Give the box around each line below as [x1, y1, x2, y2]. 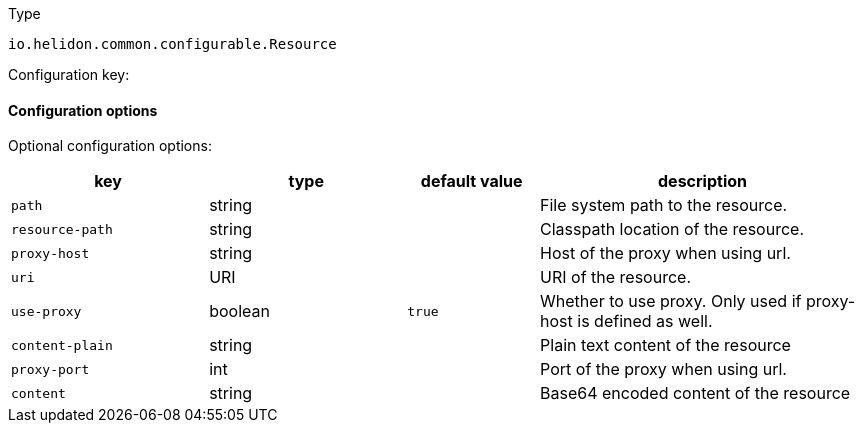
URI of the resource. [540, 267, 692, 288]
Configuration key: [8, 66, 130, 83]
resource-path [11, 221, 113, 237]
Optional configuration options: [8, 137, 212, 155]
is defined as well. [577, 311, 713, 332]
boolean [209, 301, 270, 322]
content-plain [11, 337, 113, 353]
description [658, 171, 747, 192]
